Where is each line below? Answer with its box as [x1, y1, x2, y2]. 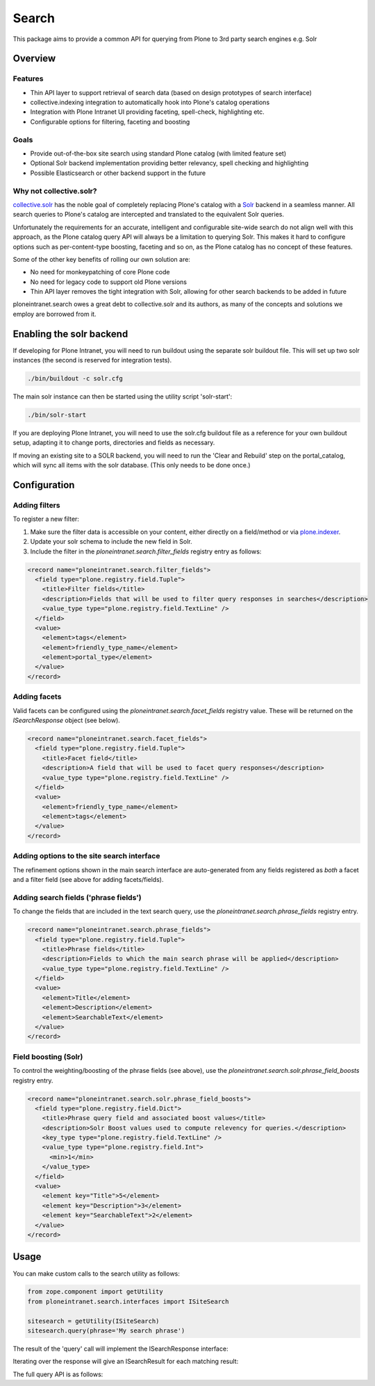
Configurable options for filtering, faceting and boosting [30, 117, 190, 126]
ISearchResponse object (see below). [12, 716, 121, 724]
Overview [12, 53, 56, 65]
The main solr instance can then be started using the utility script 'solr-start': [12, 392, 233, 401]
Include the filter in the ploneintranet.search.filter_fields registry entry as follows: [30, 547, 262, 556]
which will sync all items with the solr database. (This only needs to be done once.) [12, 461, 251, 469]
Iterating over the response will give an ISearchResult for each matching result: [12, 1358, 239, 1366]
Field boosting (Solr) [12, 1052, 83, 1062]
